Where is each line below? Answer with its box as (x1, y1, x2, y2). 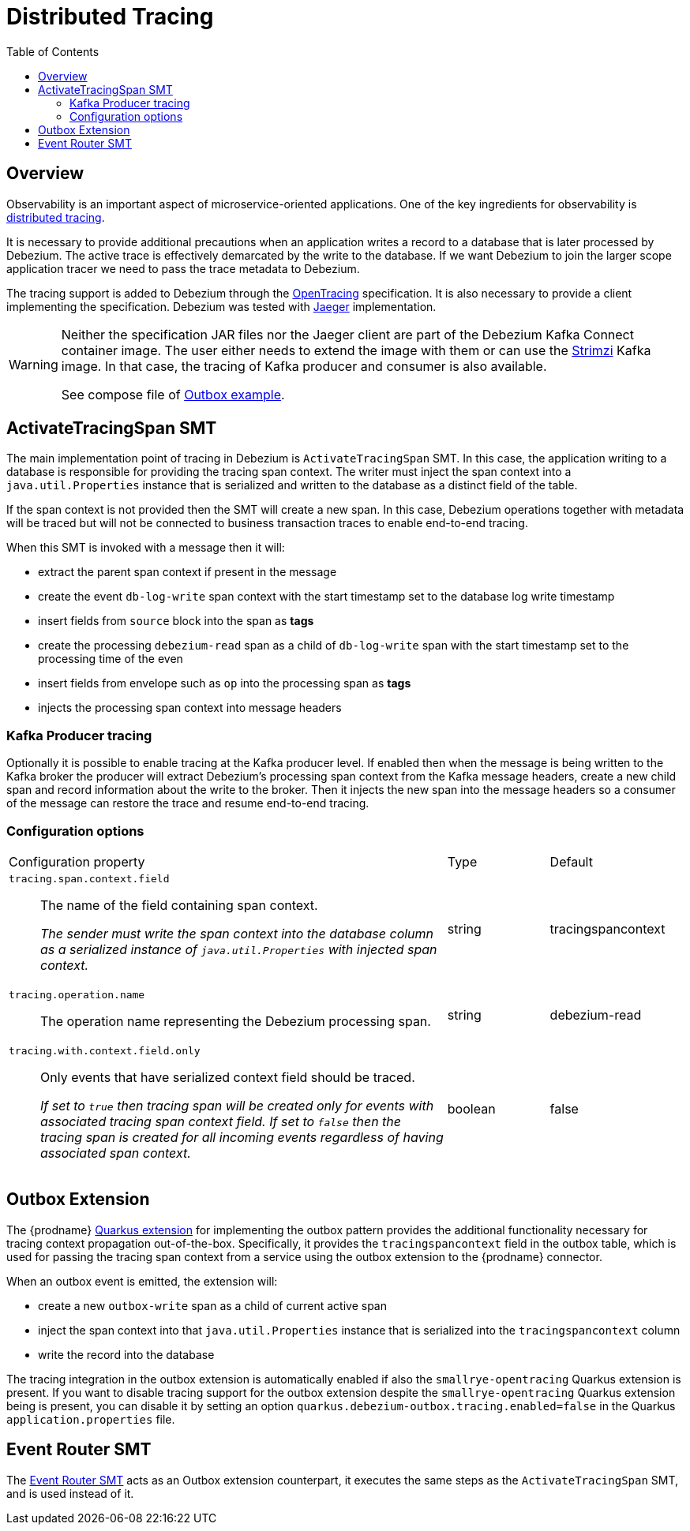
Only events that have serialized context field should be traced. (40, 1069, 415, 1085)
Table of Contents (6, 44, 99, 58)
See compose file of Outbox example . (61, 386, 285, 402)
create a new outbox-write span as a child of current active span (38, 1298, 387, 1312)
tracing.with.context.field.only (9, 1044, 201, 1057)
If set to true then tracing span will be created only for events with (40, 1097, 434, 1114)
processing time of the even (38, 652, 183, 666)
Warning (9, 356, 58, 372)
